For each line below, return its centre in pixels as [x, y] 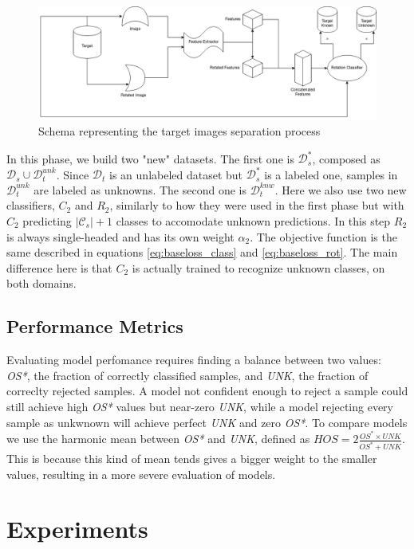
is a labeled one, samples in [331, 174]
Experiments [77, 529]
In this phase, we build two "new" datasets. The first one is [150, 158]
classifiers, [31, 205]
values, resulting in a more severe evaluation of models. [141, 474]
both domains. [41, 283]
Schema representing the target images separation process [179, 131]
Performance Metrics [95, 326]
